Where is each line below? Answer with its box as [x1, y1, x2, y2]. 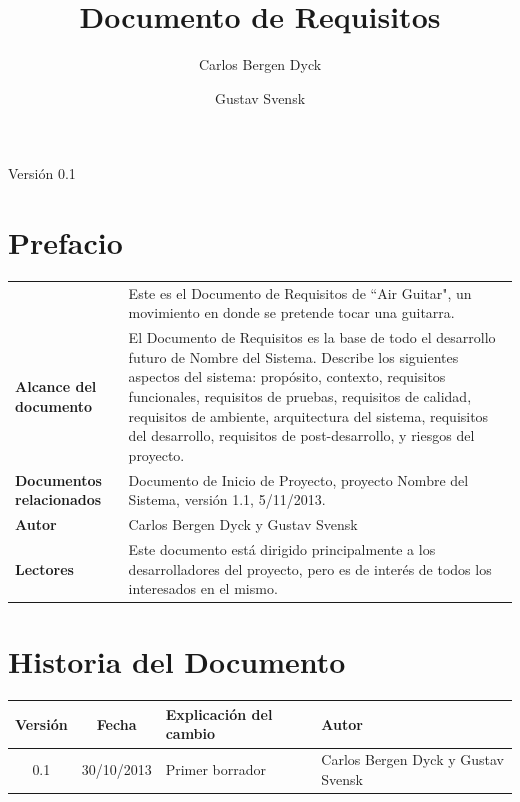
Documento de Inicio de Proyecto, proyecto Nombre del [128, 469, 469, 490]
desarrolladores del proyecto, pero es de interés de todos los [128, 558, 492, 579]
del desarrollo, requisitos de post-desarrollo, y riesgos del [128, 425, 475, 446]
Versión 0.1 [8, 163, 76, 184]
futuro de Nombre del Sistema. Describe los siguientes [128, 346, 459, 367]
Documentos [15, 469, 102, 490]
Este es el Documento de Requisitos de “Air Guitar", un [128, 282, 472, 303]
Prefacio [8, 222, 123, 263]
